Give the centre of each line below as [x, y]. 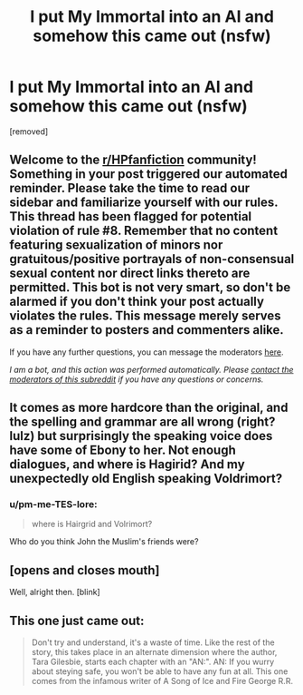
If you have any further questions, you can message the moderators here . [147, 352]
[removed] [29, 131]
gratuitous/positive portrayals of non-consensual [152, 259]
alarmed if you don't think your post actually [137, 302]
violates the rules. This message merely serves [146, 316]
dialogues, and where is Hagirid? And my [128, 465]
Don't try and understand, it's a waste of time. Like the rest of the [153, 642]
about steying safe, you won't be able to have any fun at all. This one [160, 671]
